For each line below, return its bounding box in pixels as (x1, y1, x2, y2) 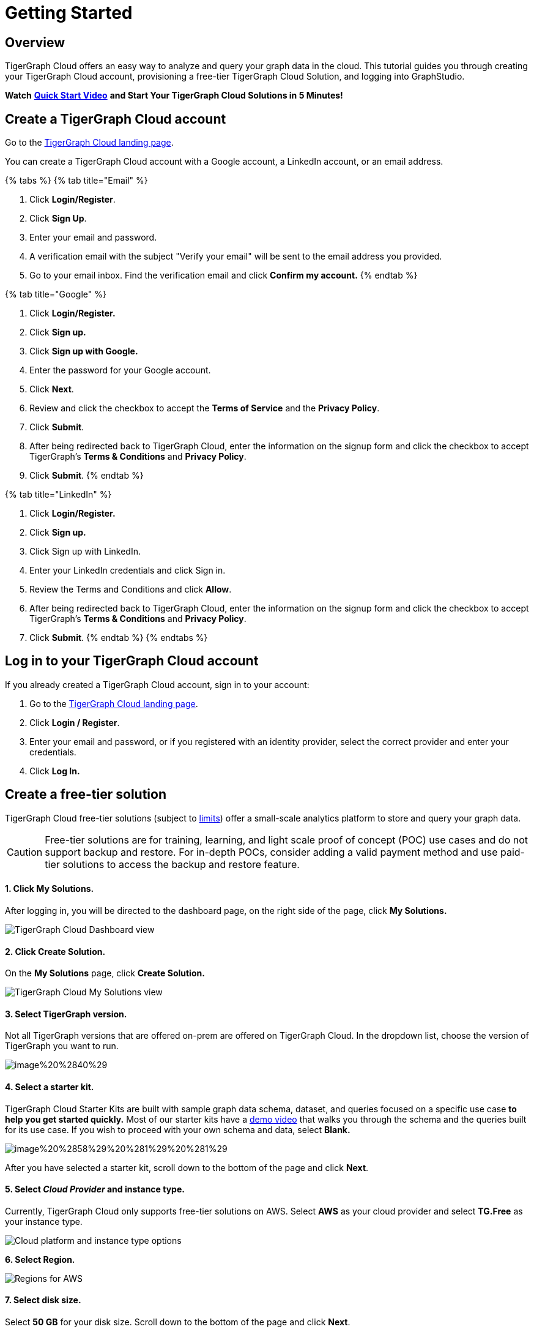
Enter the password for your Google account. (29, 365, 211, 376)
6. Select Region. (5, 1254, 75, 1265)
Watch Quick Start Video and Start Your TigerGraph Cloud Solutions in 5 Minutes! (5, 90, 343, 101)
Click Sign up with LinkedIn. (29, 546, 141, 557)
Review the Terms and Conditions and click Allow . (29, 584, 232, 595)
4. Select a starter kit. (5, 1081, 94, 1092)
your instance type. (5, 1216, 83, 1227)
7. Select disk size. (5, 1295, 81, 1306)
